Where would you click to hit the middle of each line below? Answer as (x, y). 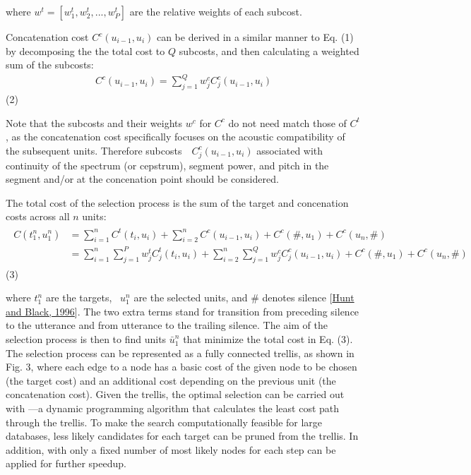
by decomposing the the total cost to (85, 50)
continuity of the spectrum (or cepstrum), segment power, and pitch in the (167, 165)
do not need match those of (287, 122)
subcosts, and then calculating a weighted (269, 50)
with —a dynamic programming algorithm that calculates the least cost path (173, 408)
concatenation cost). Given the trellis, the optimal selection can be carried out (175, 394)
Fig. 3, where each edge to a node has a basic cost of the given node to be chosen (181, 367)
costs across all (38, 216)
